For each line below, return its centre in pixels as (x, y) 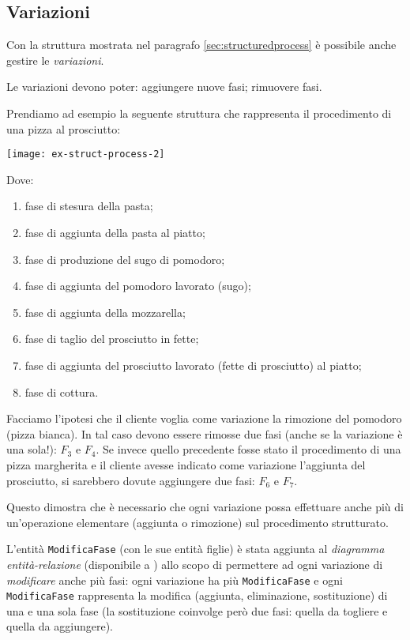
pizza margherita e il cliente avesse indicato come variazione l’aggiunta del (186, 464)
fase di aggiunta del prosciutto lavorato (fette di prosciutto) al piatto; (193, 365)
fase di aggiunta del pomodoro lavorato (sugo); (138, 286)
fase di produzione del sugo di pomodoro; (125, 259)
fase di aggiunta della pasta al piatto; (115, 233)
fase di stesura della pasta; (89, 206)
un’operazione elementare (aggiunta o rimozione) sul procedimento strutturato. (197, 522)
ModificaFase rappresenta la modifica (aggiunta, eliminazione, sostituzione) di (197, 595)
